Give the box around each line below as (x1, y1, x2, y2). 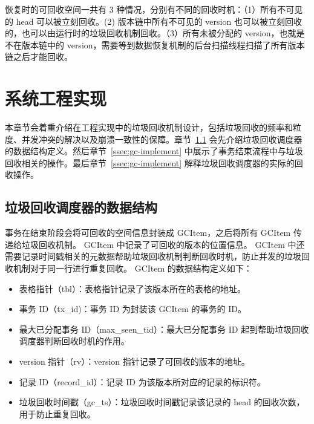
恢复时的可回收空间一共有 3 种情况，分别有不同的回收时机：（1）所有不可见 (5, 3, 303, 15)
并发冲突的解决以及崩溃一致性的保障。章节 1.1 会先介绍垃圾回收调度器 (21, 132, 303, 145)
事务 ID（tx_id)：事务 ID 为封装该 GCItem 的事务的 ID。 (19, 302, 246, 315)
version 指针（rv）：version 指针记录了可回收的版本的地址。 (19, 355, 250, 368)
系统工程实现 (5, 86, 107, 111)
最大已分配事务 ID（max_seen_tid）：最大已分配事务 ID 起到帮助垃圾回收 (19, 322, 309, 335)
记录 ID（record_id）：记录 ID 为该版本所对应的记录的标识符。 (19, 375, 266, 388)
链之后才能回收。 (5, 50, 73, 63)
